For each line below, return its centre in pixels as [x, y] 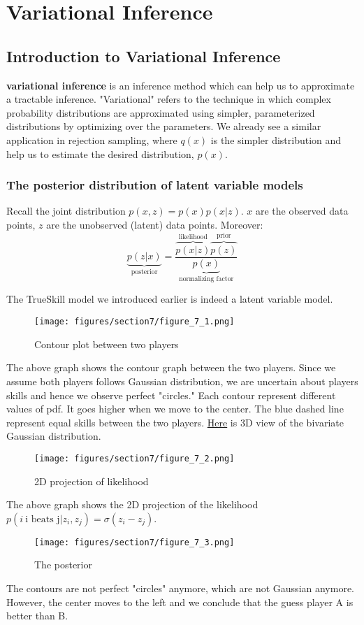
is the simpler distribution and [276, 139]
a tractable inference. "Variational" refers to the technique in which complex [169, 99]
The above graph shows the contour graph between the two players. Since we [171, 367]
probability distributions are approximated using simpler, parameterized [161, 112]
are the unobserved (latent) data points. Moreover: [155, 224]
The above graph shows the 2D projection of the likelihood [132, 504]
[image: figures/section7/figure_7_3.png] [134, 542]
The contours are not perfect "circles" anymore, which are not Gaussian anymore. [181, 588]
